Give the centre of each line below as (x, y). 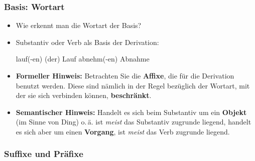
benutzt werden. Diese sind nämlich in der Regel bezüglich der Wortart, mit (133, 85)
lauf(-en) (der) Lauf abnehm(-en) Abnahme (83, 59)
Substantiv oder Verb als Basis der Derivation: (87, 42)
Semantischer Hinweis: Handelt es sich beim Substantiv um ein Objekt (131, 112)
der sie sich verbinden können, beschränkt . (84, 95)
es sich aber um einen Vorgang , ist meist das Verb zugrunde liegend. (123, 131)
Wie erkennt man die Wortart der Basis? (79, 25)
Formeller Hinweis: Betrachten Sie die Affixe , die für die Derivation (125, 75)
